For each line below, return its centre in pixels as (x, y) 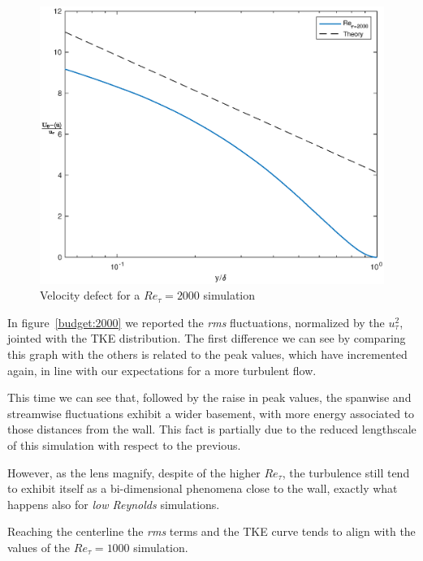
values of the (39, 547)
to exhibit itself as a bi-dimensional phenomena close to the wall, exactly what (203, 488)
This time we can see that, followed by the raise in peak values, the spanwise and (209, 397)
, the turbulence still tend (346, 472)
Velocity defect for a (90, 295)
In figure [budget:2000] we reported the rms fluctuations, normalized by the (196, 322)
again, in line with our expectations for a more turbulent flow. (162, 370)
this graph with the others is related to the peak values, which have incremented (207, 354)
